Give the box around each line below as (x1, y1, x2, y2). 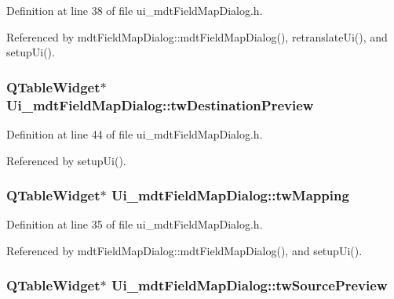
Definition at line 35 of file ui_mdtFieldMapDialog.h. (6, 216, 263, 232)
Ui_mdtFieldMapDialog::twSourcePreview (111, 276, 388, 295)
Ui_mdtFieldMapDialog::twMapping (111, 186, 349, 205)
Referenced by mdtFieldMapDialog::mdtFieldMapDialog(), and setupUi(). (6, 242, 363, 258)
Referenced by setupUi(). (6, 152, 126, 168)
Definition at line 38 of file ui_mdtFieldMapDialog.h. (6, 2, 263, 18)
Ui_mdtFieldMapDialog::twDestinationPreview (6, 95, 314, 114)
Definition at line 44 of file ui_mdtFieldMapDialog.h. (6, 125, 263, 142)
